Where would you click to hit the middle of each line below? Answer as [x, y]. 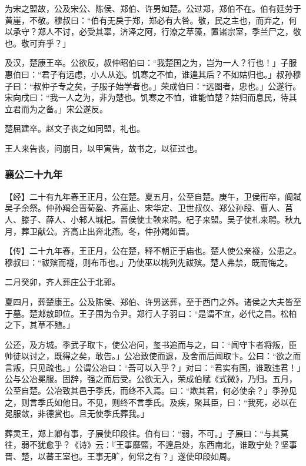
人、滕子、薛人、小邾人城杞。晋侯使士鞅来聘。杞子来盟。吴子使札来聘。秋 [149, 219]
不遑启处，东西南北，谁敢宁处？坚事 [227, 445]
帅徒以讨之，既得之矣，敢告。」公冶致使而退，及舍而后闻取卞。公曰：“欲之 [149, 356]
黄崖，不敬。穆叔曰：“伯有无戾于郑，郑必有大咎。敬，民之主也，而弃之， [147, 20]
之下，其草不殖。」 [40, 325]
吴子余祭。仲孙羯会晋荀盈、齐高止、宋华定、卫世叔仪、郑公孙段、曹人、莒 [149, 208]
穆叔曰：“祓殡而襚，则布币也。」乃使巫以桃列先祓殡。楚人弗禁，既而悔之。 [149, 262]
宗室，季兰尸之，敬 [264, 31]
